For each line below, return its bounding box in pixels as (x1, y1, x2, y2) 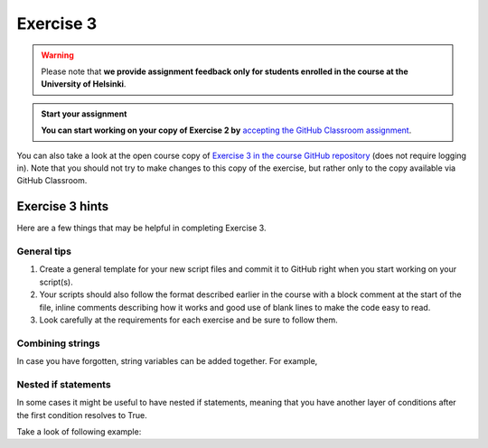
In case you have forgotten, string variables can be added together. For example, (16, 356, 318, 367)
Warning (41, 50, 74, 61)
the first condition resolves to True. (16, 409, 148, 420)
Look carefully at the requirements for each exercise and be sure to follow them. (39, 314, 338, 325)
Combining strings (16, 337, 100, 350)
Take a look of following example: (16, 425, 142, 437)
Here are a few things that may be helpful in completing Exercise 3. (16, 222, 267, 234)
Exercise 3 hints (16, 199, 109, 214)
